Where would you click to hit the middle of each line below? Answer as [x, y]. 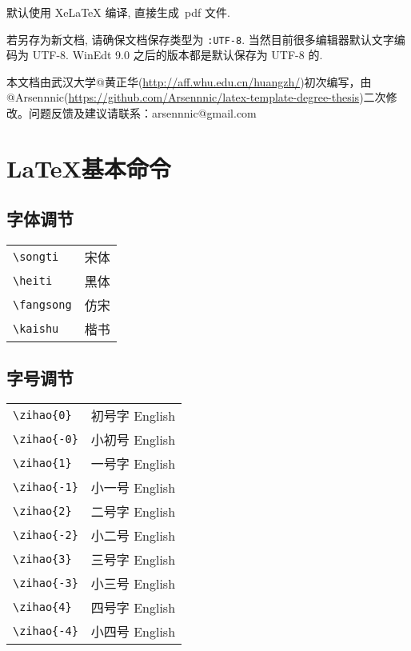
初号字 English [133, 416]
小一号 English [133, 488]
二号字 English [133, 512]
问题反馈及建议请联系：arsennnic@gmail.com [142, 113]
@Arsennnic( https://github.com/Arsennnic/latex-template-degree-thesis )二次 [196, 97]
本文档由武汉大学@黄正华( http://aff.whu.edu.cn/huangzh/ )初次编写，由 [189, 81]
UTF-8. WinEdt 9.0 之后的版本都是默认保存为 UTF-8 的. [178, 55]
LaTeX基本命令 [89, 168]
